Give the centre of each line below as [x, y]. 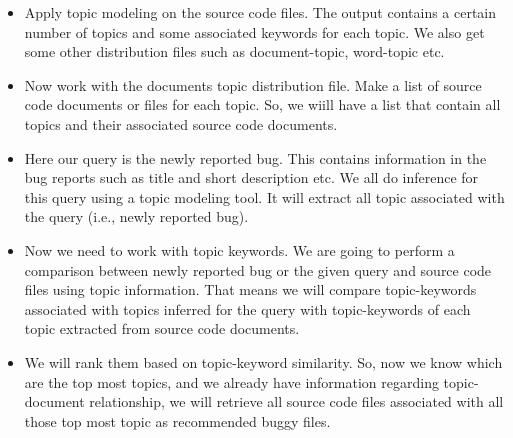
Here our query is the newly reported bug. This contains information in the [255, 157]
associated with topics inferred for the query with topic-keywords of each [247, 308]
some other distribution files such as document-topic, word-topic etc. [234, 51]
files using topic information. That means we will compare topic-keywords [250, 289]
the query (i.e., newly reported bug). [136, 216]
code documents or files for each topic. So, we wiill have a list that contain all [262, 104]
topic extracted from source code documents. [162, 328]
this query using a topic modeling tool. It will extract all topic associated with [264, 196]
